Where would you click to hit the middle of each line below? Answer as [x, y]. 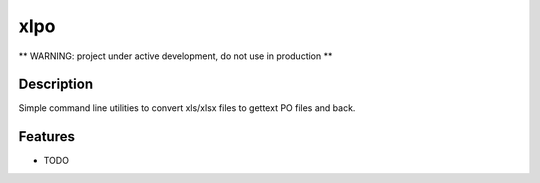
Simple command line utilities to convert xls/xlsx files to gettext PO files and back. [187, 108]
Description [56, 84]
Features [46, 136]
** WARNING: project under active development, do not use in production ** [175, 56]
